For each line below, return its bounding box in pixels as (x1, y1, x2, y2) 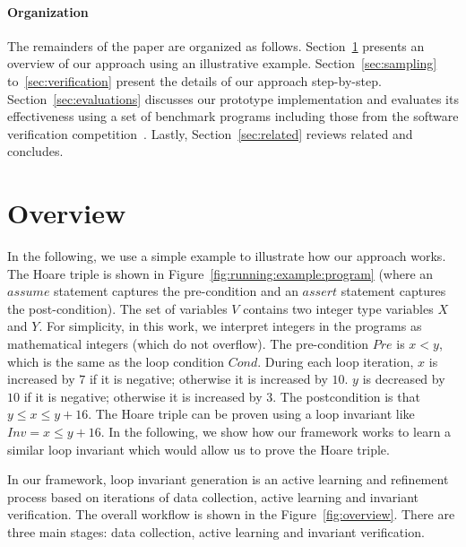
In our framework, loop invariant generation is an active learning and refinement (7, 470, 449, 489)
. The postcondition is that (272, 386, 420, 405)
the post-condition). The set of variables (7, 299, 228, 317)
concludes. (7, 142, 64, 161)
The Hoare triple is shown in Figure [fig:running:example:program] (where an (7, 264, 434, 282)
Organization (7, 2, 89, 21)
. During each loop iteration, (257, 352, 414, 370)
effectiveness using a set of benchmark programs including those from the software (7, 107, 459, 126)
